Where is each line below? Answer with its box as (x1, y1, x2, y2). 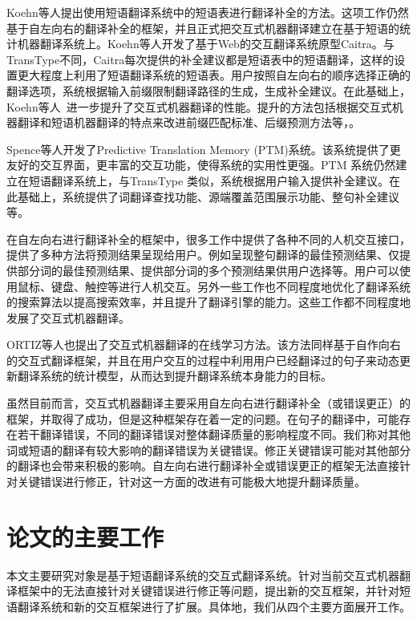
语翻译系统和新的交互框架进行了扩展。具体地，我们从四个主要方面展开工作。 (6, 598, 411, 614)
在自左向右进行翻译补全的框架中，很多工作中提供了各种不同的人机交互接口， (6, 230, 411, 247)
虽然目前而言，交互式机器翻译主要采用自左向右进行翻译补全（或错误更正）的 (6, 395, 411, 411)
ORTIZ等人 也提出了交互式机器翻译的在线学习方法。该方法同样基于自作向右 (6, 336, 401, 353)
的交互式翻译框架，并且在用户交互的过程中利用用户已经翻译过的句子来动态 (6, 351, 399, 368)
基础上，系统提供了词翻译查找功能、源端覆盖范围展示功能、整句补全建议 (17, 188, 399, 205)
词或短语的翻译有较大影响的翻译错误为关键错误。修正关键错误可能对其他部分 (6, 441, 411, 458)
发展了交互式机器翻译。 (6, 309, 130, 326)
